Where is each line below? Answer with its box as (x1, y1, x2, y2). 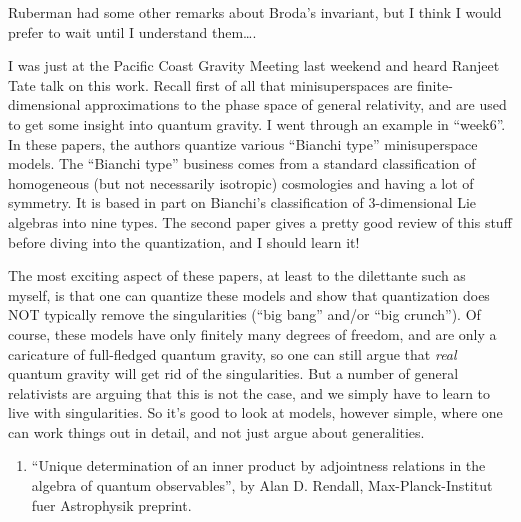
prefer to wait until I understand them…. (8, 21, 257, 42)
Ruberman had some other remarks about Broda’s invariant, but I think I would (8, 2, 502, 22)
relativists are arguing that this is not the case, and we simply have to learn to (8, 382, 491, 403)
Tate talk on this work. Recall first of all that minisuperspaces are (8, 74, 413, 95)
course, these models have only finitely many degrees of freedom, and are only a (8, 323, 497, 344)
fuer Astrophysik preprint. (31, 494, 192, 515)
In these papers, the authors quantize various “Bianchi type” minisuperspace (8, 133, 478, 154)
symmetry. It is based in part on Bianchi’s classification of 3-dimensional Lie (8, 192, 477, 213)
